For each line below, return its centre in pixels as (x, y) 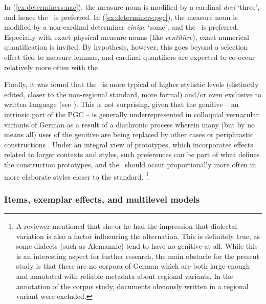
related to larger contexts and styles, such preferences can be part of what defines (132, 154)
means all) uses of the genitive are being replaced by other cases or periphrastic (129, 134)
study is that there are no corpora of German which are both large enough (133, 266)
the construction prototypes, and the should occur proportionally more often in (130, 164)
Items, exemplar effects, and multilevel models (102, 199)
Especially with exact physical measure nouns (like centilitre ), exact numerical (127, 37)
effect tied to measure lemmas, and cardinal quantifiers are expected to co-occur (130, 57)
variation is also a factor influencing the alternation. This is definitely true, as (138, 236)
